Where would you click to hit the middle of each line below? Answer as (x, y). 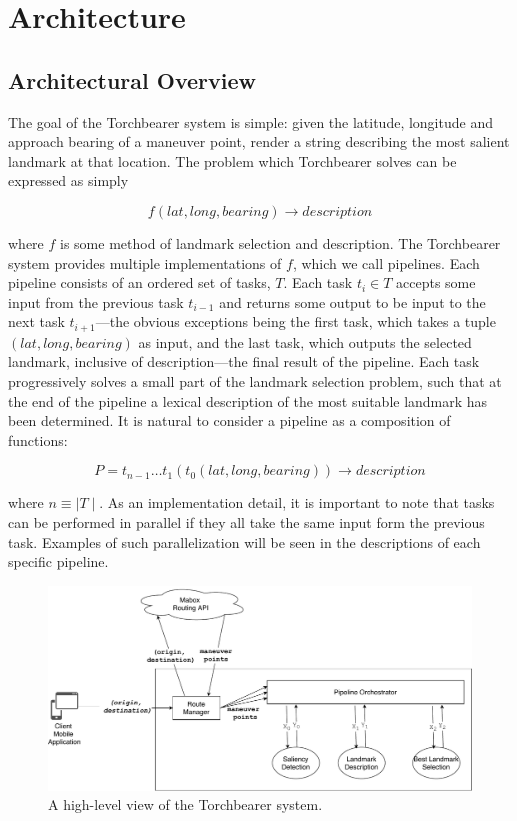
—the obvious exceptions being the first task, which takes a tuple (295, 321)
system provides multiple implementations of (145, 262)
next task (36, 321)
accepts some (436, 282)
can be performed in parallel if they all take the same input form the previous (246, 521)
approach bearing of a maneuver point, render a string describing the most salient (259, 141)
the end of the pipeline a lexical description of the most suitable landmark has (248, 400)
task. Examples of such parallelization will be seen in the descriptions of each (244, 541)
